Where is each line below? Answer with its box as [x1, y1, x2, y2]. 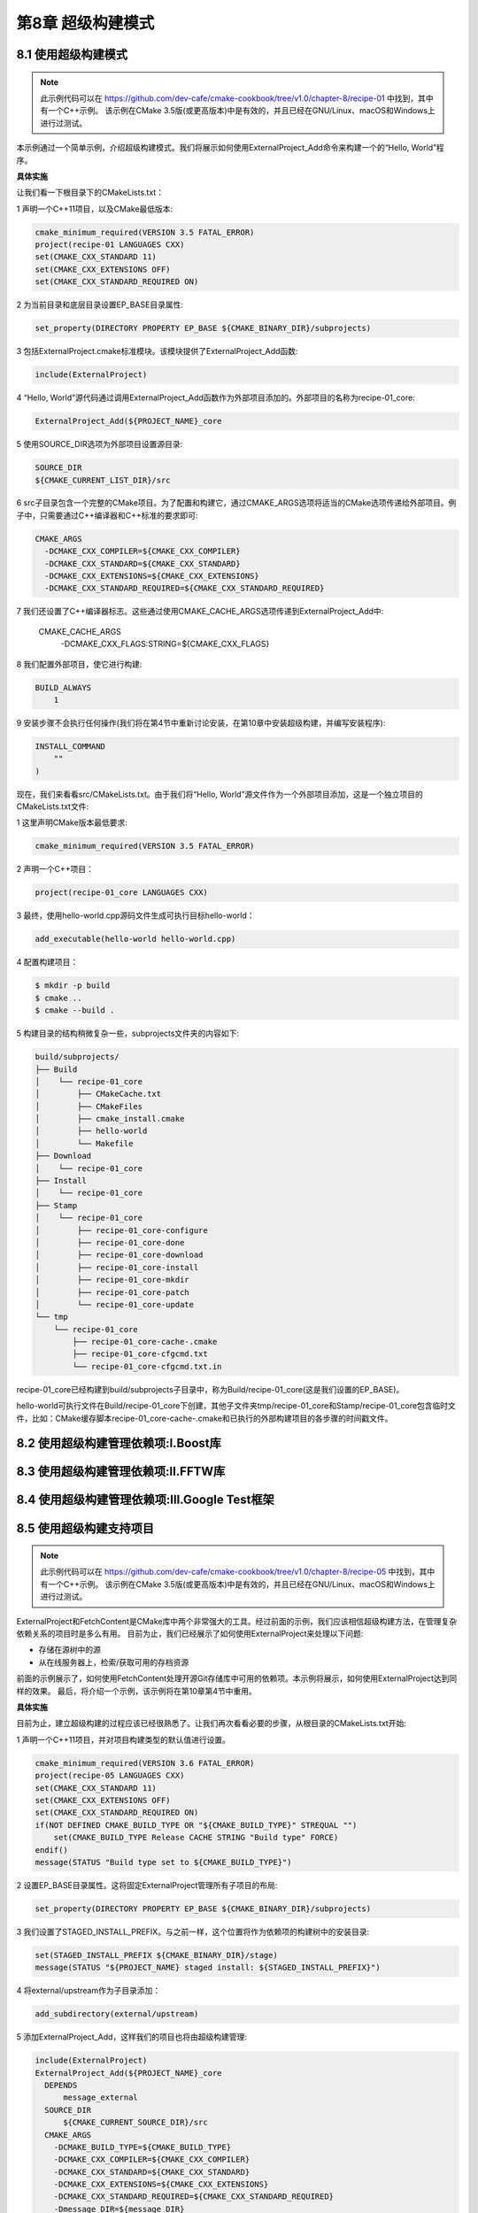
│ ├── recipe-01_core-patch [35, 1287, 189, 1297]
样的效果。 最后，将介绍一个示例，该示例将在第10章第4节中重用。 [16, 1685, 257, 1696]
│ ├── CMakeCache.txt [35, 1089, 162, 1099]
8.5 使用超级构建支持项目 [16, 1521, 155, 1536]
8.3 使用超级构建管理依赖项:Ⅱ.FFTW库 [16, 1464, 226, 1479]
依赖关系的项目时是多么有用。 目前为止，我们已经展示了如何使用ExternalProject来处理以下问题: [16, 1629, 364, 1639]
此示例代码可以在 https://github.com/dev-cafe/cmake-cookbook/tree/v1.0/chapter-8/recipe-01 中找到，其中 [40, 93, 434, 104]
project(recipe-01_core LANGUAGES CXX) [35, 888, 208, 898]
